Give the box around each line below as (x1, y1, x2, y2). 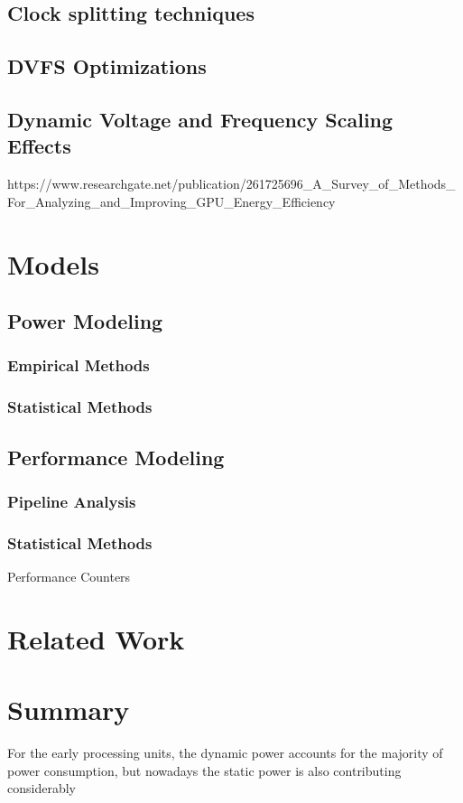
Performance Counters (7, 567, 131, 586)
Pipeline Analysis (7, 490, 136, 512)
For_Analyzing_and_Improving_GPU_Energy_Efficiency (7, 191, 336, 210)
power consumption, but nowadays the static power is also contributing (7, 761, 402, 780)
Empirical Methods (7, 354, 150, 377)
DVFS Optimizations (7, 52, 207, 80)
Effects (7, 132, 71, 160)
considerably (7, 779, 76, 798)
